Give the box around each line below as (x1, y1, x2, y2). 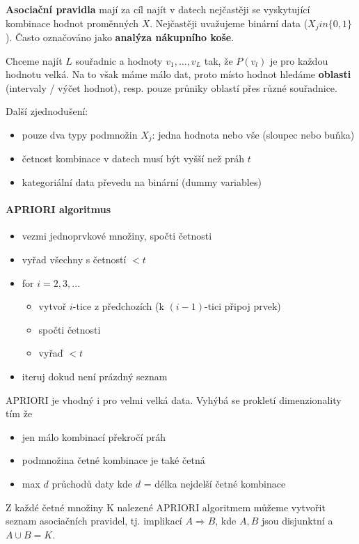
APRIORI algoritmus (6, 202, 111, 217)
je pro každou (269, 53, 328, 68)
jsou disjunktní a (261, 513, 333, 528)
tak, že (204, 53, 233, 68)
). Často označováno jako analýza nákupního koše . (6, 30, 234, 45)
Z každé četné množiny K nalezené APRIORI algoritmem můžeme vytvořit (6, 499, 326, 514)
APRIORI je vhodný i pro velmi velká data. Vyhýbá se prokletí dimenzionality (6, 392, 342, 407)
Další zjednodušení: (6, 104, 88, 118)
